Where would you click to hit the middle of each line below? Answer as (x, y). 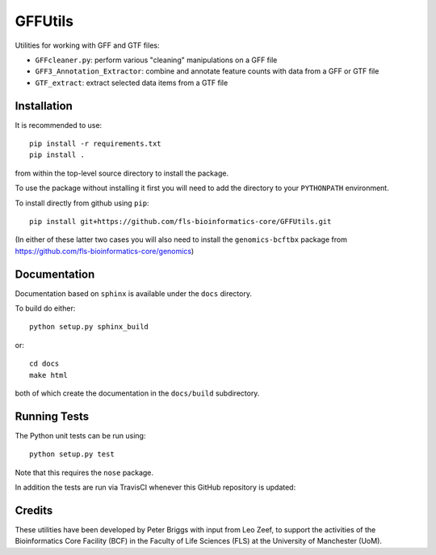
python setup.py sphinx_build (89, 327)
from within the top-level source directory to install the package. (122, 173)
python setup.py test (72, 454)
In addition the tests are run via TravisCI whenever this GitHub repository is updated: (155, 487)
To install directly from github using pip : (82, 203)
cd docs (44, 364)
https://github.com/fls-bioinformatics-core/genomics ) (105, 251)
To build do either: (45, 308)
